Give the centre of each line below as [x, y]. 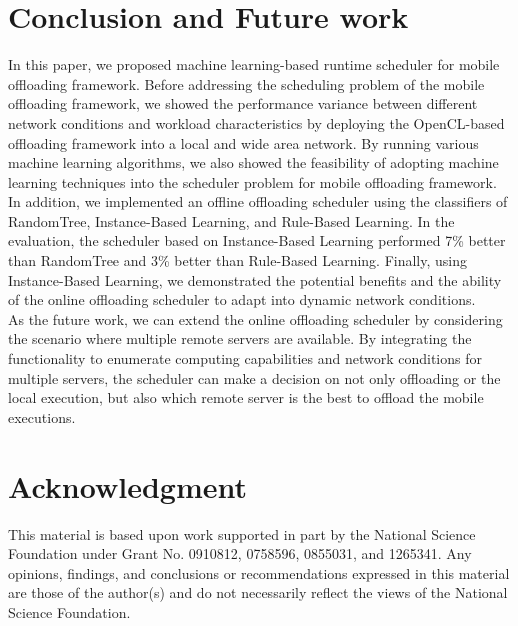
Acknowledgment [127, 485]
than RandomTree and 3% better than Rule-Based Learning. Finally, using [238, 260]
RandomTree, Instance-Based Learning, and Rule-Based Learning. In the [231, 220]
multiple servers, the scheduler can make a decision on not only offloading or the [254, 377]
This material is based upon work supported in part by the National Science [242, 533]
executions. [42, 416]
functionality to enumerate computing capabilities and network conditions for [245, 358]
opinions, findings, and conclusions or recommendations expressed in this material [259, 572]
